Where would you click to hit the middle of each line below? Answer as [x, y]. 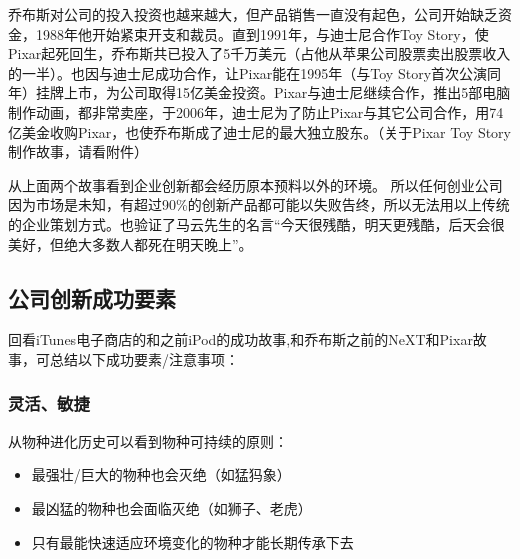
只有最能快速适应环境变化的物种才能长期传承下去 [192, 541]
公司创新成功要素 [92, 297]
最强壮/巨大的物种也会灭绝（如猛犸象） [161, 474]
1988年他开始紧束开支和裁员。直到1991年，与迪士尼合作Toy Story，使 [262, 33]
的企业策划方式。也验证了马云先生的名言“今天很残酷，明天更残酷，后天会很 [256, 223]
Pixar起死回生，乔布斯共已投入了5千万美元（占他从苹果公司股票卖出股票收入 [259, 53]
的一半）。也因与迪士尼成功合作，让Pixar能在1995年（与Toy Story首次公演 [248, 72]
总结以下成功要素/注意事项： [144, 358]
